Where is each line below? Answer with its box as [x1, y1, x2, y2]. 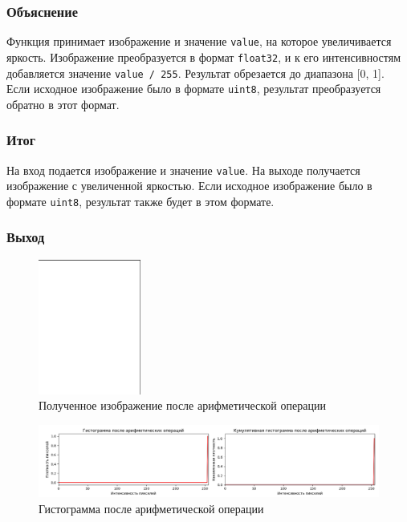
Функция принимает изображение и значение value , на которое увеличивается [6, 33, 392, 50]
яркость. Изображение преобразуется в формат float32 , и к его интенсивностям [6, 48, 401, 65]
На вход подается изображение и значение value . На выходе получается [6, 161, 360, 178]
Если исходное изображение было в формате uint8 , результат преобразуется [6, 80, 381, 97]
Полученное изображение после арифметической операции [39, 397, 326, 414]
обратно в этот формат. [6, 95, 120, 112]
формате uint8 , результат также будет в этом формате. [6, 192, 275, 209]
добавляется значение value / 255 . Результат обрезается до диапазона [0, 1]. [6, 64, 385, 81]
